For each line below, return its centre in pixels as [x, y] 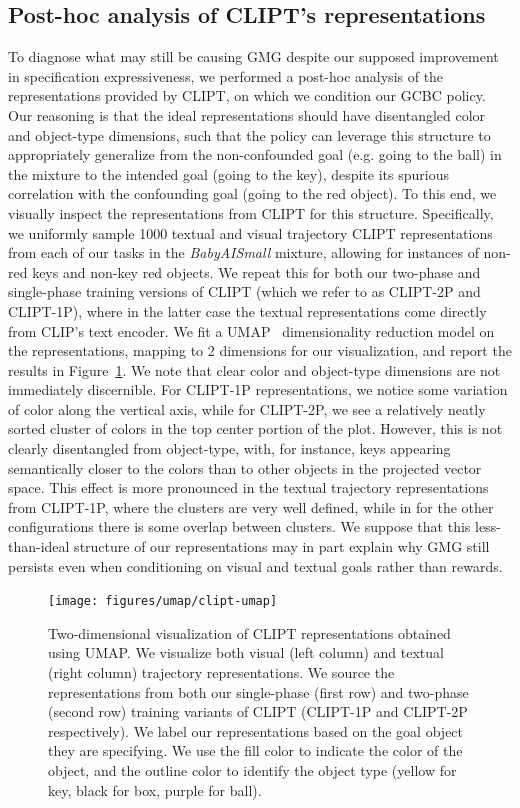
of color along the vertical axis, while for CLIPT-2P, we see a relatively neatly [247, 408]
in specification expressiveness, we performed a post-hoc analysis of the [226, 75]
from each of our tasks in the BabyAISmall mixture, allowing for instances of [243, 252]
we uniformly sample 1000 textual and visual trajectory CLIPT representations [250, 232]
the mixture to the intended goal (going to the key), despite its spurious [228, 173]
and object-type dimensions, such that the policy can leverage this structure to [249, 134]
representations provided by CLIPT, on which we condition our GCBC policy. [247, 95]
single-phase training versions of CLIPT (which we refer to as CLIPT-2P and [244, 291]
